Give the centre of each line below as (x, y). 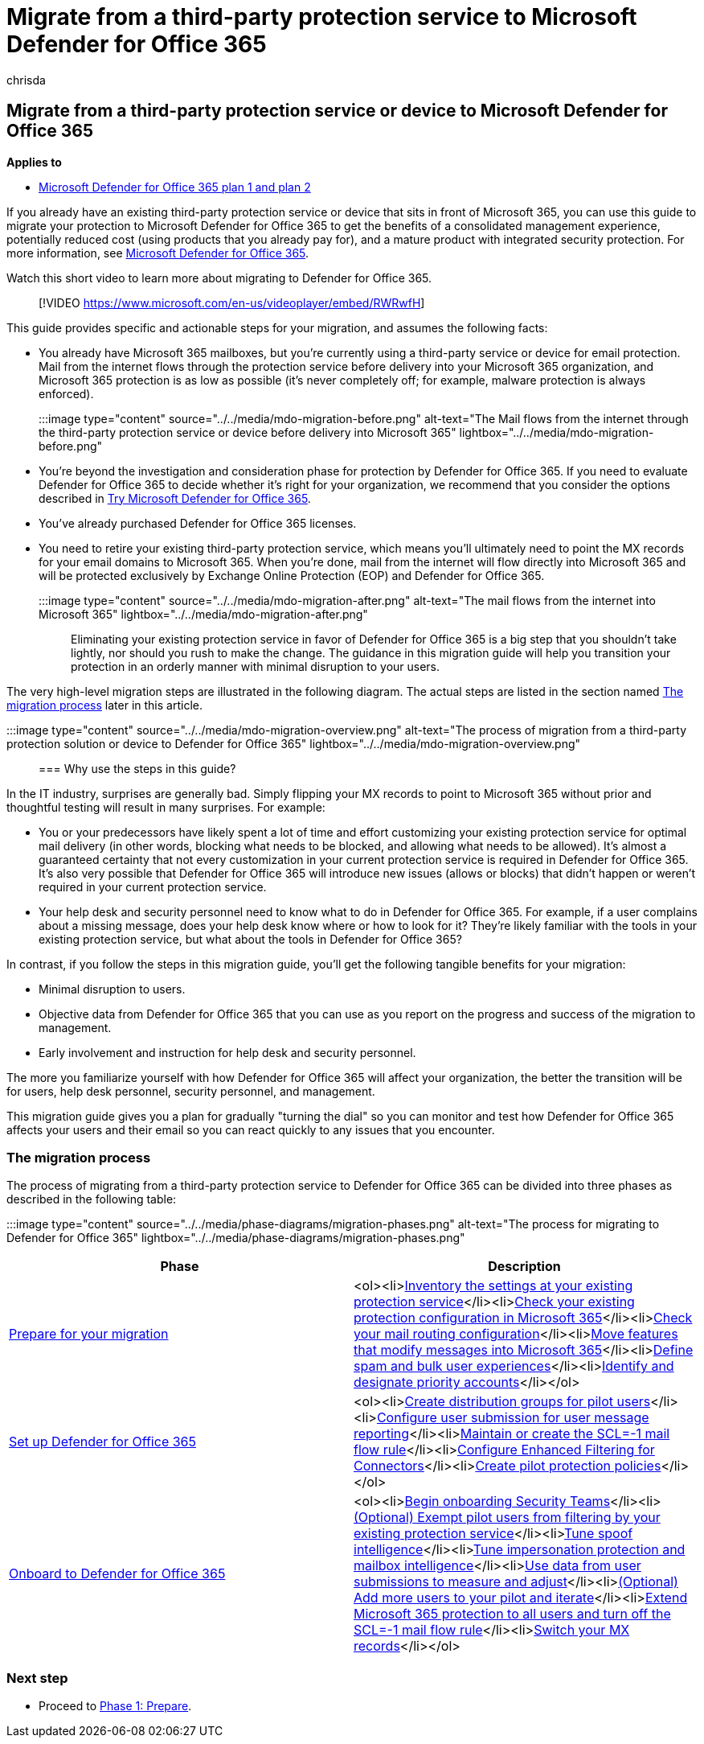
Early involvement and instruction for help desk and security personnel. (227, 1052)
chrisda (26, 80)
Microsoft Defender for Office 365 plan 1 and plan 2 (175, 187)
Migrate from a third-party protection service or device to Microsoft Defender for (337, 111)
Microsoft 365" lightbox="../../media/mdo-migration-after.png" (203, 614)
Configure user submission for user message (513, 1418)
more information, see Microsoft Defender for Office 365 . (158, 253)
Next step (37, 1678)
